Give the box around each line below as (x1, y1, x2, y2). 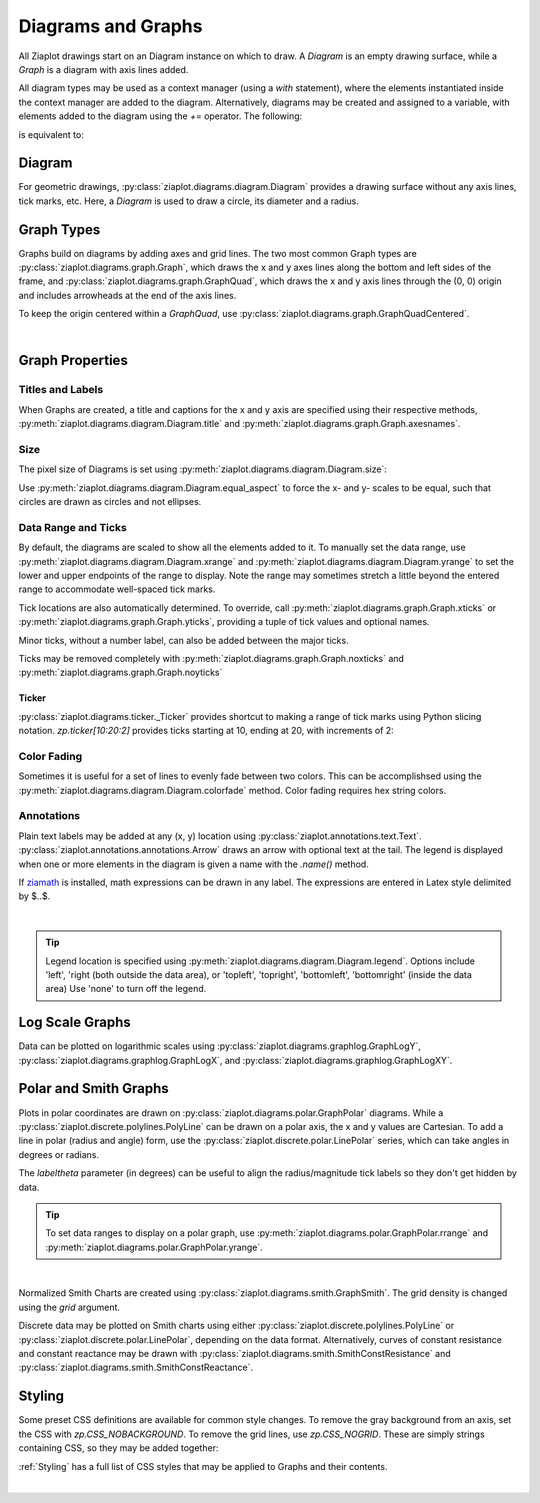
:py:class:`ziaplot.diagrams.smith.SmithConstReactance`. (18, 1361, 254, 1374)
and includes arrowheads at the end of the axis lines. (18, 289, 237, 301)
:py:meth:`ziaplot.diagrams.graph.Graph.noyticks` (18, 666, 223, 679)
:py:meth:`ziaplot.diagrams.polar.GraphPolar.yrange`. (45, 1241, 264, 1253)
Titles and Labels (18, 383, 104, 397)
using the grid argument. (18, 1301, 120, 1313)
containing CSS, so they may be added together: (18, 1442, 219, 1454)
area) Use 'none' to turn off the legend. (45, 983, 207, 995)
